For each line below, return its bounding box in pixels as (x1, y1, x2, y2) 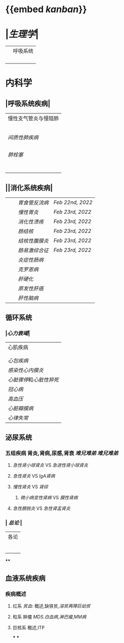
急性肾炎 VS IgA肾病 (12, 473, 55, 479)
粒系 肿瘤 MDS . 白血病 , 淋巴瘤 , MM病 (12, 614, 86, 620)
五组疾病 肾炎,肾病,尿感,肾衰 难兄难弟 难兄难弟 (5, 449, 118, 456)
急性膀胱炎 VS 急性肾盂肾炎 (12, 505, 71, 512)
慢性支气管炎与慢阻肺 (8, 115, 59, 122)
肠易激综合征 (18, 247, 49, 254)
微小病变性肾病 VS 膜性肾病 (20, 494, 78, 501)
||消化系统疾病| (5, 183, 53, 192)
